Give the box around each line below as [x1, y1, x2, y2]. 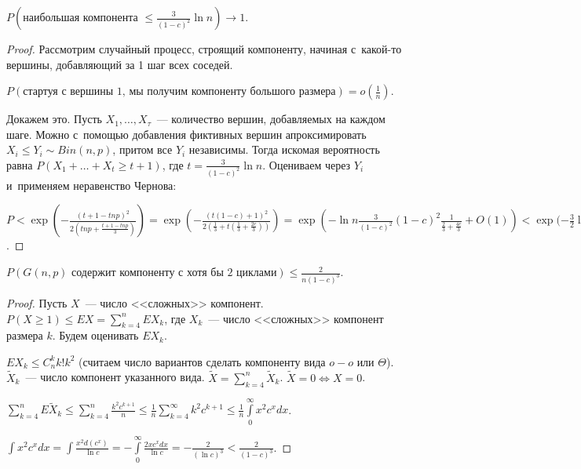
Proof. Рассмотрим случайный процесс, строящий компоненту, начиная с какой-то [6, 41, 402, 56]
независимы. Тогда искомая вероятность [188, 141, 380, 158]
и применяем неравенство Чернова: [6, 176, 177, 193]
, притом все [112, 141, 173, 158]
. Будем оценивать [52, 327, 139, 344]
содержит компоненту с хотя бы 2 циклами [71, 267, 277, 279]
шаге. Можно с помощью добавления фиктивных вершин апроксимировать [6, 125, 367, 142]
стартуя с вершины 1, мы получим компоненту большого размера [23, 86, 336, 98]
